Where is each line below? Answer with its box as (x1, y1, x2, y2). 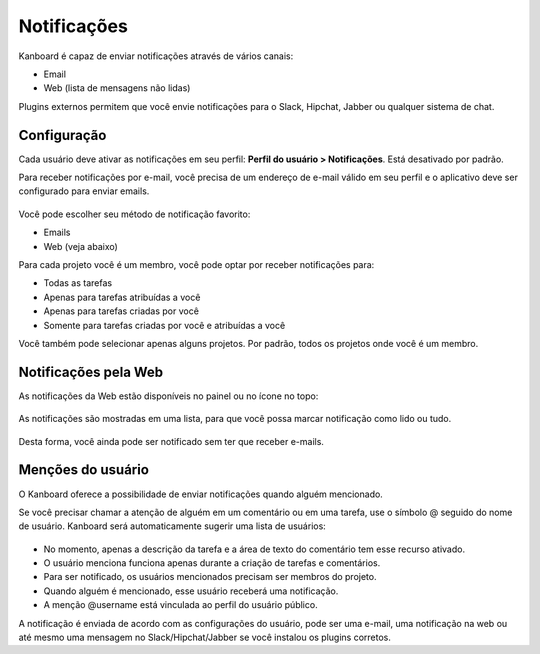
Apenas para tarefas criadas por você (43, 305, 200, 317)
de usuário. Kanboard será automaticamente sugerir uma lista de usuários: (18, 520, 327, 532)
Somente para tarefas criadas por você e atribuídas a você (43, 319, 286, 331)
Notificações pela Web (18, 363, 164, 380)
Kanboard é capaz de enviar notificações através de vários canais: (18, 50, 294, 62)
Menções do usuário (18, 461, 150, 479)
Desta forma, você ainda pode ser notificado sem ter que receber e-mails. (18, 435, 325, 447)
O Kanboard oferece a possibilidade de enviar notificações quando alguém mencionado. (18, 488, 384, 500)
